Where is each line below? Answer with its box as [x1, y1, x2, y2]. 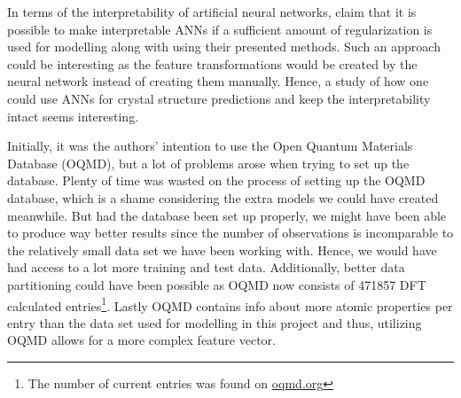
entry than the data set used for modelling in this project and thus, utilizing [7, 313, 422, 332]
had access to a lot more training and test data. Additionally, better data [7, 258, 405, 277]
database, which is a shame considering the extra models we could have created [7, 188, 439, 207]
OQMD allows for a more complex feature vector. [7, 331, 276, 349]
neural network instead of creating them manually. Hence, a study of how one [7, 72, 429, 90]
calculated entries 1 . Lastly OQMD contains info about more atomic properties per [7, 293, 453, 315]
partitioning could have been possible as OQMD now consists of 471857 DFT [7, 275, 426, 293]
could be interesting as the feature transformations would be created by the [7, 54, 418, 73]
